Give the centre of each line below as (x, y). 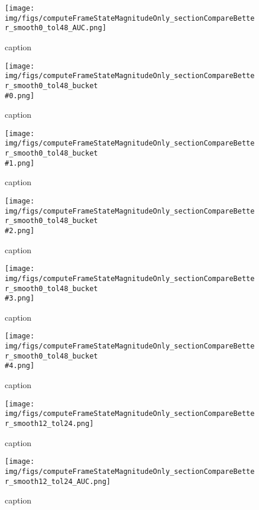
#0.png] (20, 96)
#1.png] (20, 163)
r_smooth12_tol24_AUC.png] (58, 481)
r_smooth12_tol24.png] (49, 423)
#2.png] (20, 230)
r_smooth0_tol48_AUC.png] (56, 28)
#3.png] (20, 298)
